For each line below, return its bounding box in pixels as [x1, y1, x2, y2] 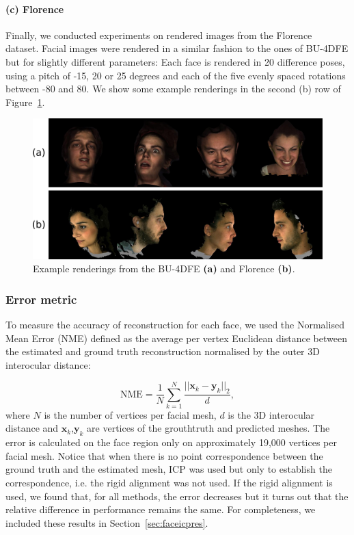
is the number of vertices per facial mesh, [44, 407, 217, 421]
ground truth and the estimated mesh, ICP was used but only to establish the [5, 462, 332, 476]
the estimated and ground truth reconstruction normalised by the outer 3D [5, 344, 320, 358]
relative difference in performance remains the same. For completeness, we [5, 502, 316, 517]
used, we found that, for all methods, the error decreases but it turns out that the [5, 488, 349, 503]
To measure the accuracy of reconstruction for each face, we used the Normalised [5, 317, 344, 331]
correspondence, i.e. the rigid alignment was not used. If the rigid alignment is [5, 475, 333, 490]
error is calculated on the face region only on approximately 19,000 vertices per [5, 435, 337, 449]
